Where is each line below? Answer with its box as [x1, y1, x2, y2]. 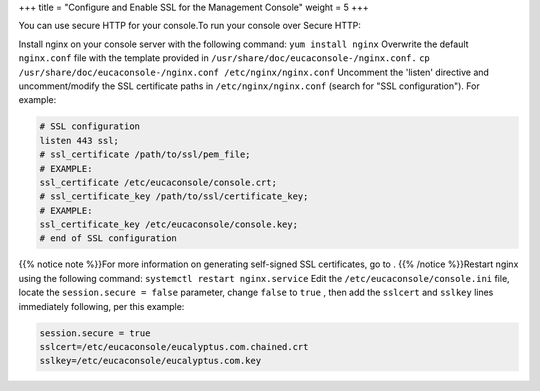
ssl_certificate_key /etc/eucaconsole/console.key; [39, 219, 299, 230]
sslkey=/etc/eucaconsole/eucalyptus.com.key [39, 355, 262, 367]
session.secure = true [39, 327, 151, 339]
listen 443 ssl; [39, 135, 120, 146]
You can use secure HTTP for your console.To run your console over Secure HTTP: [18, 20, 362, 32]
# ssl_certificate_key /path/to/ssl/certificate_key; [39, 191, 309, 202]
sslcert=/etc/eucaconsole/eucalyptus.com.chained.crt [39, 341, 309, 352]
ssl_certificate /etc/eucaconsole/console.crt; [39, 176, 277, 188]
